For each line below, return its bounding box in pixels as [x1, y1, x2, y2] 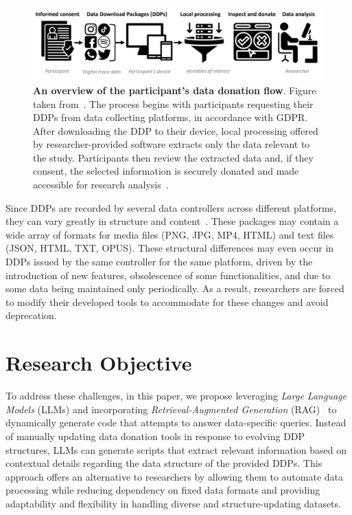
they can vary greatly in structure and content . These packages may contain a [5, 214, 339, 228]
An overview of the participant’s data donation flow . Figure [33, 83, 316, 97]
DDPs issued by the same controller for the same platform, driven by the [5, 254, 313, 269]
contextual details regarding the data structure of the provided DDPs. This [5, 456, 322, 470]
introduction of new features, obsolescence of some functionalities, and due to [5, 267, 331, 282]
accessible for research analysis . [33, 177, 169, 192]
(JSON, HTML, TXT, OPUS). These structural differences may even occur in [5, 241, 334, 255]
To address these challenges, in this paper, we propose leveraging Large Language [5, 388, 347, 403]
